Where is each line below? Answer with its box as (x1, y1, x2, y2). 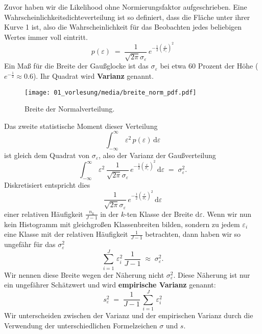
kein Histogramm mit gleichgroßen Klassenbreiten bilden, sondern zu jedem (4, 218, 240, 229)
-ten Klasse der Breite (125, 208, 193, 219)
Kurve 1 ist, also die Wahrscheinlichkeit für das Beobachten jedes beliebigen (4, 21, 242, 32)
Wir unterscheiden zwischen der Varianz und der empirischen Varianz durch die (4, 310, 253, 321)
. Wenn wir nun (202, 208, 252, 219)
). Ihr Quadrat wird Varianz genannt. (33, 71, 154, 81)
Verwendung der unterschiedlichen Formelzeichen (4, 320, 157, 330)
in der (100, 208, 119, 219)
